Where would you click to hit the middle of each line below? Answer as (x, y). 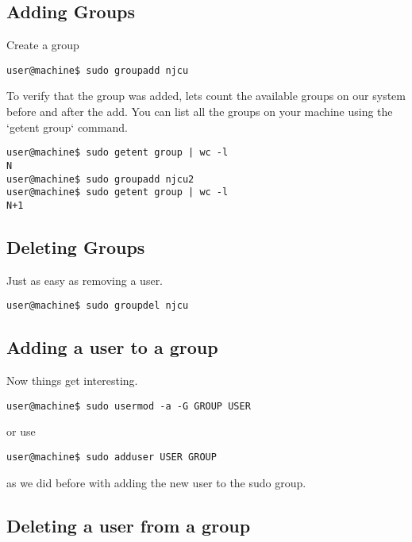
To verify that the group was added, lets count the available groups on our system (206, 96)
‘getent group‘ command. (67, 127)
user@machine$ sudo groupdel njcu (98, 306)
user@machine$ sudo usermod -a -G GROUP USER (129, 406)
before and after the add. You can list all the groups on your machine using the (200, 111)
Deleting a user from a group (129, 525)
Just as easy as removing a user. (85, 280)
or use (21, 431)
